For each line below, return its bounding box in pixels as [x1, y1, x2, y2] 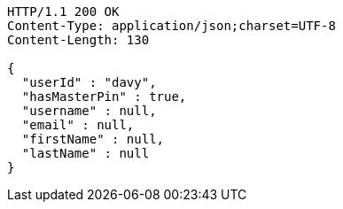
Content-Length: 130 [7, 33, 150, 47]
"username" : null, [21, 104, 157, 118]
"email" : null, [21, 118, 135, 132]
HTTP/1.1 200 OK [7, 4, 120, 19]
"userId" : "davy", [21, 75, 157, 89]
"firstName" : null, [21, 132, 165, 146]
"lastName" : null [21, 146, 150, 160]
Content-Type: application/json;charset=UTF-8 [7, 19, 336, 33]
